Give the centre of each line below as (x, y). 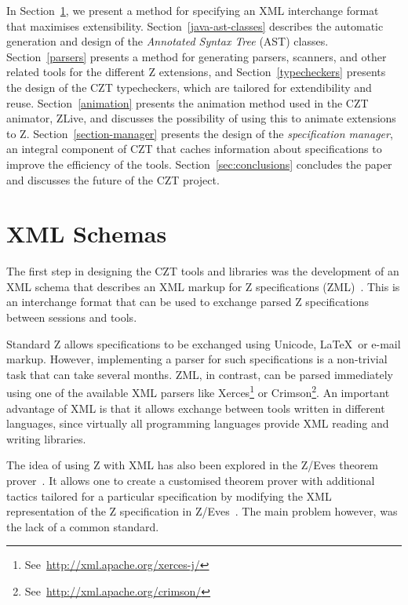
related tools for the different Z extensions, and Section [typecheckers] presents (196, 72)
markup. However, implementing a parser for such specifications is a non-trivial (197, 359)
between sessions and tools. (72, 317)
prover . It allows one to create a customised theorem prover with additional (191, 481)
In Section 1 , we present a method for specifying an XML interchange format (193, 10)
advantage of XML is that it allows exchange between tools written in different (196, 408)
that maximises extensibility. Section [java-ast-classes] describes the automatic (195, 26)
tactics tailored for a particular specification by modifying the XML (169, 496)
